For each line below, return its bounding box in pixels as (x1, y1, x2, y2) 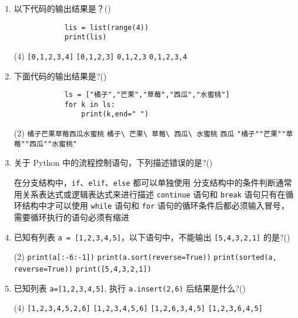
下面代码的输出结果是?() (14, 69, 107, 82)
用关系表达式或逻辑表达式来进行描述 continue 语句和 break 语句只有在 (14, 188, 286, 200)
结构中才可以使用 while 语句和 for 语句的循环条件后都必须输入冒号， (22, 199, 289, 212)
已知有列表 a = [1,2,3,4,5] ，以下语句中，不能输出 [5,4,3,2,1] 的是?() (14, 230, 290, 243)
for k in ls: (64, 100, 115, 109)
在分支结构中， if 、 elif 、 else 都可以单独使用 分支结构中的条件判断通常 (14, 176, 292, 189)
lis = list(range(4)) (64, 23, 149, 32)
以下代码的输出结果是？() (14, 2, 111, 14)
